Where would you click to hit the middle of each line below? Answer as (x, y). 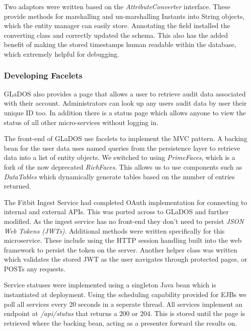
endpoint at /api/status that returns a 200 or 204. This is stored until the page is (125, 313)
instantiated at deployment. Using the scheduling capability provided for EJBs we (125, 294)
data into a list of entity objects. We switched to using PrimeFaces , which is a (120, 157)
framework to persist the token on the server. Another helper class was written (121, 249)
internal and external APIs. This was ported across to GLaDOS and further (116, 212)
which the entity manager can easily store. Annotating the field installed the (117, 25)
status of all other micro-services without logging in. (81, 122)
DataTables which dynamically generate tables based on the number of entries (119, 176)
